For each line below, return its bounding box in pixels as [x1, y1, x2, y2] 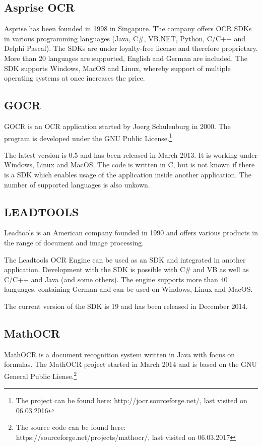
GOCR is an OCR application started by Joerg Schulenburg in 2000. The [4, 120, 231, 131]
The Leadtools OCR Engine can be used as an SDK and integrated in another [4, 254, 246, 265]
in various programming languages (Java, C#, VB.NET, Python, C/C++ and [4, 33, 246, 43]
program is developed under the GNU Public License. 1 [4, 131, 172, 143]
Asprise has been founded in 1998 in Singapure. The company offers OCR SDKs [4, 23, 252, 34]
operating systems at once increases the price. [4, 73, 145, 83]
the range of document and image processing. [4, 237, 144, 247]
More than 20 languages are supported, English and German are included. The [4, 52, 247, 63]
